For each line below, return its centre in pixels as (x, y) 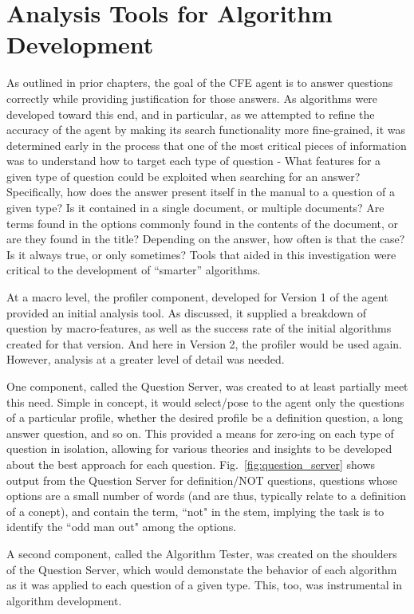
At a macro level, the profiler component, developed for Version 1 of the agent (197, 297)
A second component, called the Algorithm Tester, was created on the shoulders (202, 553)
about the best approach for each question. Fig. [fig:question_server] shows (191, 464)
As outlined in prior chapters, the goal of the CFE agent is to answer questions (200, 83)
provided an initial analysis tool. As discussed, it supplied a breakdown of (186, 312)
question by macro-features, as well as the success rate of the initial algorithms (199, 328)
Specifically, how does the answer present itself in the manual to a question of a (201, 192)
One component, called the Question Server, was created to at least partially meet (207, 386)
